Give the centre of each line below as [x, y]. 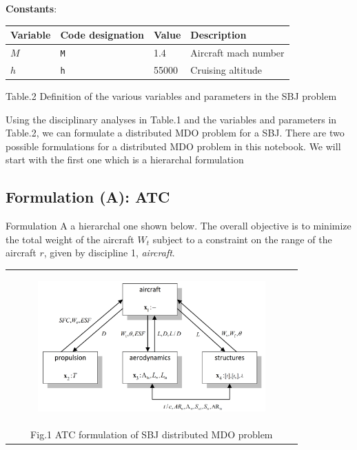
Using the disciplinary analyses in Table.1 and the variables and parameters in [171, 119]
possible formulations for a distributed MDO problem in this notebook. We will [173, 146]
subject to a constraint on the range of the [242, 239]
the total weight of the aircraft [70, 239]
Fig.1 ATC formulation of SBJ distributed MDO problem [152, 434]
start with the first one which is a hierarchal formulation [125, 160]
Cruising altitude [226, 69]
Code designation [102, 35]
